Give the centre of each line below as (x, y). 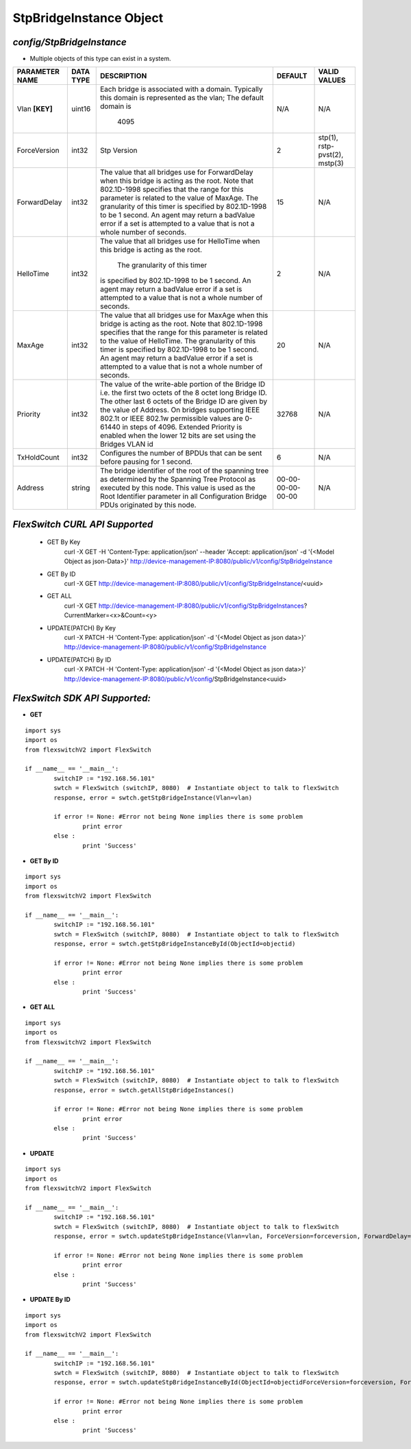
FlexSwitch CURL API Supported (83, 524)
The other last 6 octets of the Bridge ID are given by (183, 401)
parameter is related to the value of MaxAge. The (179, 198)
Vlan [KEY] (35, 109)
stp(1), (328, 138)
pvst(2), (331, 155)
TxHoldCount (38, 458)
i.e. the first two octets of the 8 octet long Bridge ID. (183, 393)
